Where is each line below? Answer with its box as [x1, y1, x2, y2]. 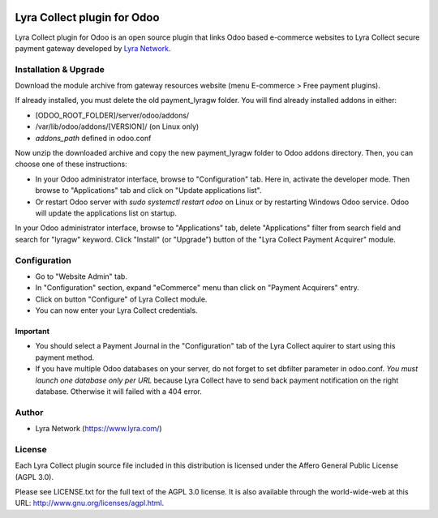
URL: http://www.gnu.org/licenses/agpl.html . [15, 499, 165, 508]
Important [15, 327, 50, 336]
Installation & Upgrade [15, 63, 105, 75]
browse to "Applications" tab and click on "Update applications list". [35, 186, 263, 195]
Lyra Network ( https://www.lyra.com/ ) [35, 424, 162, 434]
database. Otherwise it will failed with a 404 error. [35, 387, 203, 396]
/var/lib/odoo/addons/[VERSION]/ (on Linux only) [35, 122, 200, 131]
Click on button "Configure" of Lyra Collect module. [35, 294, 208, 304]
